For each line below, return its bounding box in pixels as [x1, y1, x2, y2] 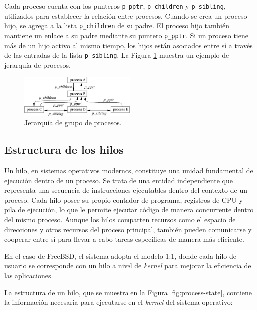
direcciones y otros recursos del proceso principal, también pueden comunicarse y [4, 224, 252, 234]
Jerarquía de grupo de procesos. [24, 117, 122, 128]
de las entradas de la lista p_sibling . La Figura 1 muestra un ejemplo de [4, 50, 229, 60]
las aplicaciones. [4, 270, 53, 280]
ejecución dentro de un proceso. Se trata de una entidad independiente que [4, 175, 233, 185]
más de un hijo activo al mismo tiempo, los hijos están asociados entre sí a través [4, 40, 253, 50]
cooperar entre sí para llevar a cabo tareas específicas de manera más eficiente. [4, 234, 244, 244]
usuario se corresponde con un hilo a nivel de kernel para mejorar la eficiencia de [4, 260, 251, 271]
